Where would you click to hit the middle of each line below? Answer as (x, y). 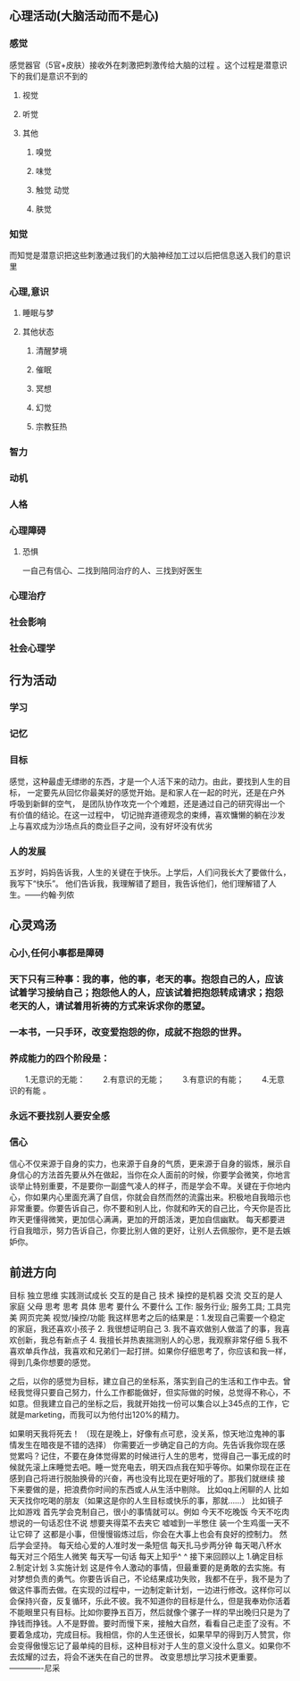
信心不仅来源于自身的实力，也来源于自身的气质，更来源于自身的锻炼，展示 (146, 1163)
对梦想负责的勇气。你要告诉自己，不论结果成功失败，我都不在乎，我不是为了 (150, 1579)
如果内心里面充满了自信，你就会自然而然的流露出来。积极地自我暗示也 (162, 1197)
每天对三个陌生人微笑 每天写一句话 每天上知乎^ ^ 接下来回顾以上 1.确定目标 (146, 1557)
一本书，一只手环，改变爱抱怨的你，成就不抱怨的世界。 (128, 1032)
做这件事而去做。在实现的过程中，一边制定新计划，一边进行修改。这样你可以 (150, 1590)
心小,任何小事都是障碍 (57, 953)
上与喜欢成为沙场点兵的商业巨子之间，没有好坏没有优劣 (111, 826)
